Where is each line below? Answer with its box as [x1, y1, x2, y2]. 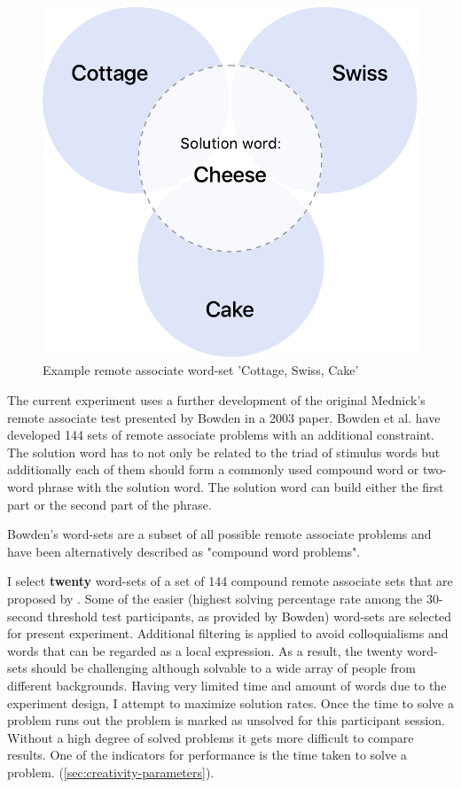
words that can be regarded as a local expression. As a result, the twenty [7, 641, 403, 659]
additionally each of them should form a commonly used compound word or [7, 460, 419, 479]
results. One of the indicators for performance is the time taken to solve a [7, 745, 407, 764]
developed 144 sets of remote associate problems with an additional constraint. [7, 425, 435, 444]
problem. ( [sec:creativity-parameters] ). [7, 762, 215, 781]
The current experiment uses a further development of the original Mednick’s [7, 391, 426, 410]
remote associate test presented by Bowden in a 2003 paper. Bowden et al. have [7, 408, 441, 426]
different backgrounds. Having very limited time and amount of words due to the [7, 675, 447, 694]
